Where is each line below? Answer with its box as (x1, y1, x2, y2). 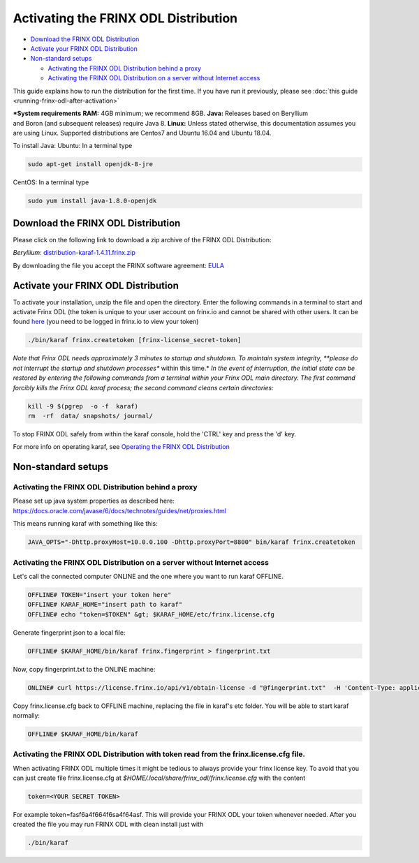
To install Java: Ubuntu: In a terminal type (13, 142, 133, 150)
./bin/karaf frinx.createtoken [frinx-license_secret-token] (27, 336, 242, 344)
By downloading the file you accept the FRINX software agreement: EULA (13, 261, 225, 270)
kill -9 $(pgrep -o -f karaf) (27, 402, 139, 410)
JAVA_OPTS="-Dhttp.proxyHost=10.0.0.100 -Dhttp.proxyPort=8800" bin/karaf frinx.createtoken (27, 538, 355, 546)
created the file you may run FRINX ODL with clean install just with (13, 820, 204, 829)
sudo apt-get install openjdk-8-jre (27, 161, 154, 168)
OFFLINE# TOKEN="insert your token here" (27, 591, 172, 598)
